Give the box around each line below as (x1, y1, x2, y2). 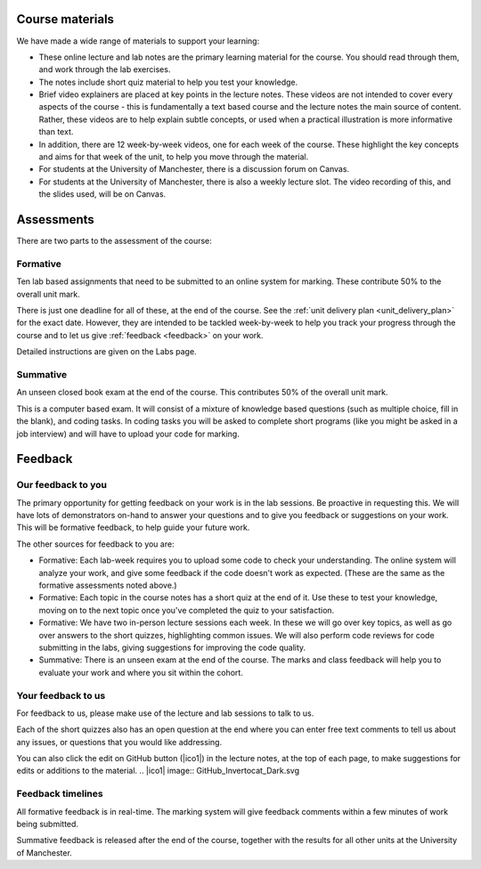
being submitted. (16, 818, 79, 829)
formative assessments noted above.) (38, 580, 177, 591)
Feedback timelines (16, 788, 103, 800)
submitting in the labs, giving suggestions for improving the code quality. (38, 642, 306, 653)
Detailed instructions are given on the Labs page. (16, 346, 197, 357)
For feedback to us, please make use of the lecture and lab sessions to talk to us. (16, 708, 314, 719)
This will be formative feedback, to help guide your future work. (16, 522, 250, 533)
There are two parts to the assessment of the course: (16, 236, 213, 247)
